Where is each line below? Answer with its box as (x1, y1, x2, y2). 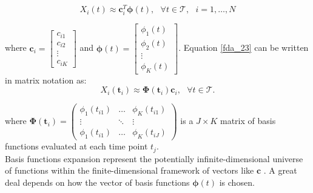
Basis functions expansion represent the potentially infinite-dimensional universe (5, 152, 303, 165)
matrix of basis (220, 114, 276, 127)
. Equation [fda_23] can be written (178, 41, 309, 54)
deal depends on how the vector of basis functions (5, 175, 190, 188)
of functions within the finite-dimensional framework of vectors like (5, 164, 254, 177)
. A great (263, 164, 297, 177)
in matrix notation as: (5, 73, 87, 86)
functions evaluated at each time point (5, 140, 148, 152)
